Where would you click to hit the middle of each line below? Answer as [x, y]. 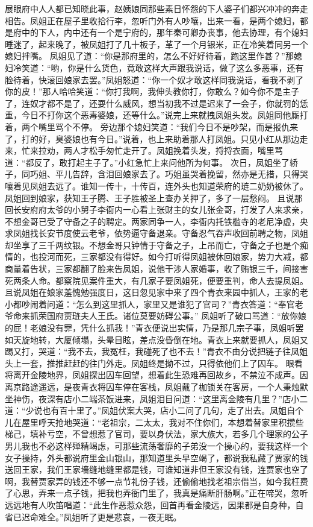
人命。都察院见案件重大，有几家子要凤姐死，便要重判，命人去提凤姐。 [169, 280]
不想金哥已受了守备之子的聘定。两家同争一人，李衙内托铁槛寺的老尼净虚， [152, 221]
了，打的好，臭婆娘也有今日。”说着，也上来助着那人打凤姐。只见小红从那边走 [156, 138]
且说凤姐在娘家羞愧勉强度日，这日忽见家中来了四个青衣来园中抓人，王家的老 [156, 292]
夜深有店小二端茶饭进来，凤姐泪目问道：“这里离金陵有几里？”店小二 [173, 398]
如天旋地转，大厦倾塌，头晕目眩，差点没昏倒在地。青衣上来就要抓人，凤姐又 [156, 339]
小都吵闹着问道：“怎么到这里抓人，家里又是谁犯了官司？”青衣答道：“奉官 [150, 304]
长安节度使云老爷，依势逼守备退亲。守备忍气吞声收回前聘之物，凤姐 [173, 233]
